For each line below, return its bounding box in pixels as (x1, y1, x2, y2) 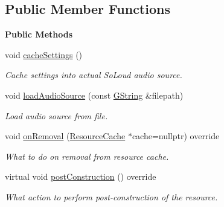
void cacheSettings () (5, 48, 83, 61)
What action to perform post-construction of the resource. (5, 190, 218, 203)
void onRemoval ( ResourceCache (5, 130, 126, 142)
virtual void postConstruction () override (5, 170, 156, 183)
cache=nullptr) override (132, 130, 220, 142)
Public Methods (5, 28, 73, 41)
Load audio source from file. (5, 109, 108, 122)
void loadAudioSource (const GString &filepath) (5, 88, 184, 101)
